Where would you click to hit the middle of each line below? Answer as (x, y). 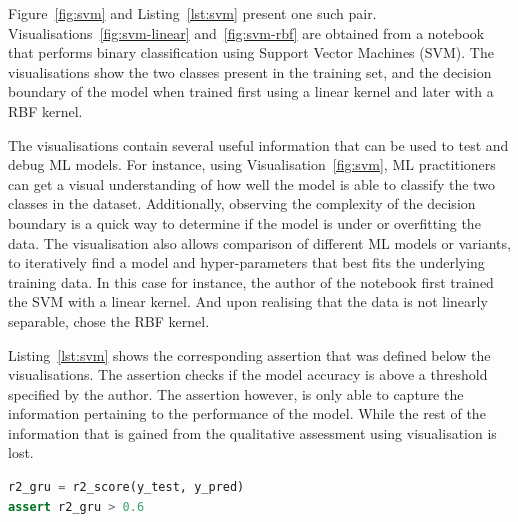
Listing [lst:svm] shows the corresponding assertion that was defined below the (249, 354)
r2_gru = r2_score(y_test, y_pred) (126, 487)
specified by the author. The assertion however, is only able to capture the (236, 393)
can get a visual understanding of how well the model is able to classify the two (251, 183)
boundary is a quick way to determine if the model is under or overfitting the (244, 222)
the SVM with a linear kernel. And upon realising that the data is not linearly (248, 301)
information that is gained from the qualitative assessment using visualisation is (252, 432)
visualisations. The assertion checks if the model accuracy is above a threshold (248, 374)
